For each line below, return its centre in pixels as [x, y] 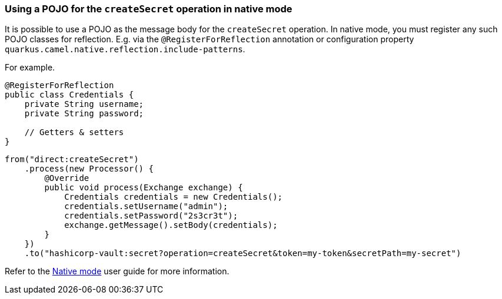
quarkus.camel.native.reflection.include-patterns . [125, 49]
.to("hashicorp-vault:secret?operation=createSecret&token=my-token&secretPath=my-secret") [243, 253]
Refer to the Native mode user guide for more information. [117, 271]
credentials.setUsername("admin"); [146, 206]
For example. [30, 68]
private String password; [84, 114]
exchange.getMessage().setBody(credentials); [171, 225]
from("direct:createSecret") [72, 159]
